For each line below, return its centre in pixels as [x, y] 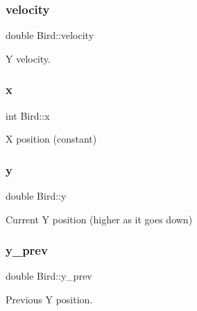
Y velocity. [28, 58]
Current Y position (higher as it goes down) [99, 219]
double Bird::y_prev [49, 276]
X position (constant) [51, 139]
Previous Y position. [49, 300]
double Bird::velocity [50, 35]
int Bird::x [28, 115]
